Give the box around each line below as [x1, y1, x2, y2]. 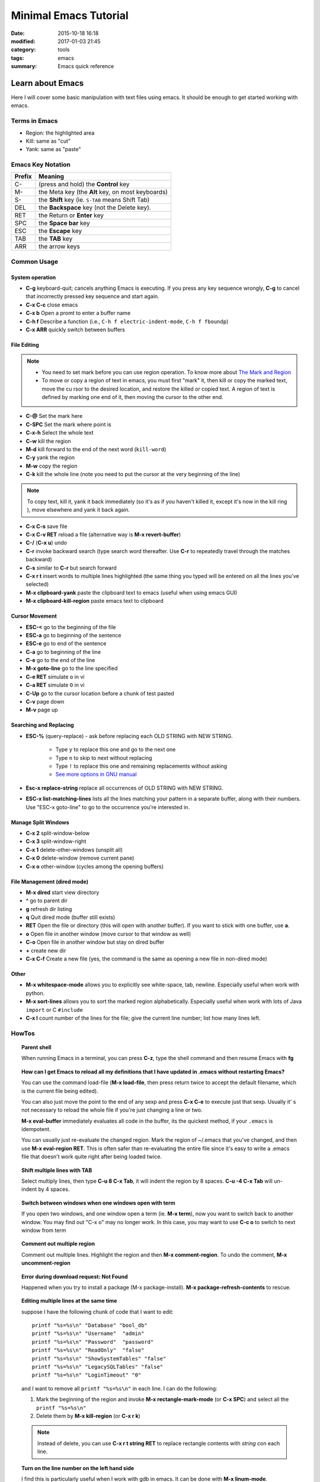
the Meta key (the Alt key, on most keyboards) [39, 188, 168, 196]
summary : [11, 63, 37, 70]
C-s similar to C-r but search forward [25, 564, 117, 571]
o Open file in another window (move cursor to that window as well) [25, 930, 191, 937]
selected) [25, 581, 49, 588]
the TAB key [39, 235, 73, 243]
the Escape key [39, 227, 82, 235]
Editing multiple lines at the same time [21, 1297, 117, 1304]
